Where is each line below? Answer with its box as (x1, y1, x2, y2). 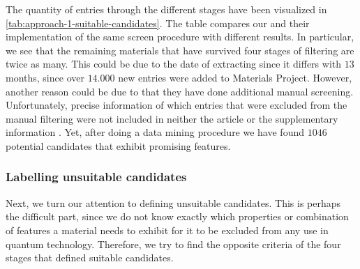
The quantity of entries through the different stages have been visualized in (6, 2, 327, 16)
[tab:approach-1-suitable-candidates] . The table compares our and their (6, 15, 310, 30)
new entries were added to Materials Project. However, (118, 70, 352, 84)
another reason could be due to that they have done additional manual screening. (6, 84, 354, 98)
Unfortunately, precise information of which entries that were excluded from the (6, 98, 347, 112)
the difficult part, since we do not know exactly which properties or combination (6, 209, 349, 224)
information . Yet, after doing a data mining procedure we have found (6, 125, 304, 139)
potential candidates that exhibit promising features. (6, 138, 231, 153)
